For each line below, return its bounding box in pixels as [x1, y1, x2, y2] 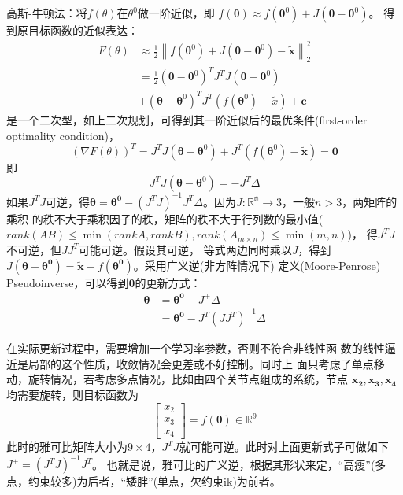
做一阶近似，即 [137, 5, 215, 20]
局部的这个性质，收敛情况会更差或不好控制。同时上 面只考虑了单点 [28, 355, 374, 371]
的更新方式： [135, 274, 201, 290]
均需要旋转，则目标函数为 [6, 386, 139, 402]
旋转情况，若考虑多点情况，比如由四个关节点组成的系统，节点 [28, 371, 348, 387]
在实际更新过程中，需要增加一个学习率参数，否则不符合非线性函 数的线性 [6, 340, 385, 356]
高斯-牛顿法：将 [6, 5, 87, 20]
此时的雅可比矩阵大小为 [6, 438, 128, 455]
